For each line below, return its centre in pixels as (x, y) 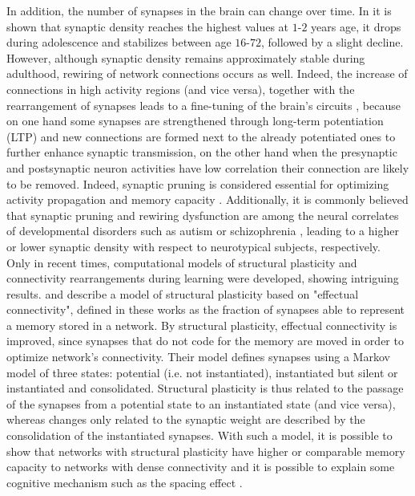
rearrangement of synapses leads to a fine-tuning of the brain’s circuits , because (203, 105)
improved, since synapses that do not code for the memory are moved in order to (205, 341)
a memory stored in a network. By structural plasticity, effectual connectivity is (202, 325)
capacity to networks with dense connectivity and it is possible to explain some (201, 467)
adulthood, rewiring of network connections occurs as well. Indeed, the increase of (207, 73)
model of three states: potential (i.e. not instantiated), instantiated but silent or (202, 372)
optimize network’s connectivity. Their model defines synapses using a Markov (198, 357)
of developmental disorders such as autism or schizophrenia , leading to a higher (203, 231)
